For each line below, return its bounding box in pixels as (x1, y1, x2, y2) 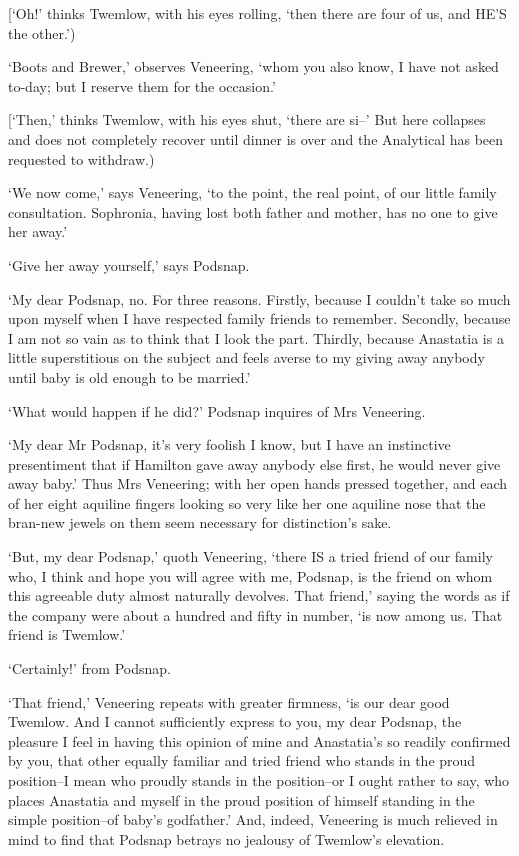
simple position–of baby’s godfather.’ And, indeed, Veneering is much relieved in (8, 809, 498, 830)
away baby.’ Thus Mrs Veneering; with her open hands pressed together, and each (8, 473, 508, 494)
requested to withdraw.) (8, 148, 155, 169)
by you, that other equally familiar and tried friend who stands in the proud (8, 750, 476, 771)
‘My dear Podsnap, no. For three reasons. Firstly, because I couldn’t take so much (8, 288, 511, 309)
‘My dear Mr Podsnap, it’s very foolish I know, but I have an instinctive (8, 434, 451, 455)
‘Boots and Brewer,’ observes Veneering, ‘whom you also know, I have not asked (8, 56, 499, 77)
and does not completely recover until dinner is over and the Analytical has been (8, 128, 504, 149)
